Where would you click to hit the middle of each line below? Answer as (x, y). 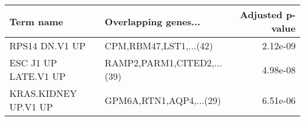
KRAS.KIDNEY (43, 93)
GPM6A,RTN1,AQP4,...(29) (163, 100)
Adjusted (261, 14)
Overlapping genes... (152, 21)
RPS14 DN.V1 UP (48, 46)
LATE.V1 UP (38, 76)
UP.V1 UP (31, 107)
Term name (36, 21)
